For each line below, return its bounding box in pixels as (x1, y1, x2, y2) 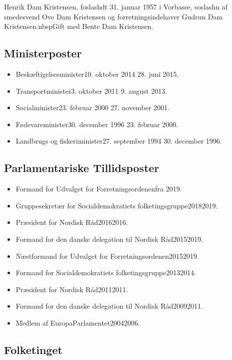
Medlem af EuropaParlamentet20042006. (15, 317, 140, 328)
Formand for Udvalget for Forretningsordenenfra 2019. (15, 183, 182, 194)
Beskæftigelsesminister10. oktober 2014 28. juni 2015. (15, 68, 179, 79)
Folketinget (4, 342, 63, 357)
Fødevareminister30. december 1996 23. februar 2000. (15, 119, 178, 129)
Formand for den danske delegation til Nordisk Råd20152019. (15, 233, 203, 244)
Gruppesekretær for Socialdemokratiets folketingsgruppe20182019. (15, 200, 218, 210)
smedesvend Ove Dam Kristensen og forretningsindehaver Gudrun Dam (4, 11, 223, 21)
